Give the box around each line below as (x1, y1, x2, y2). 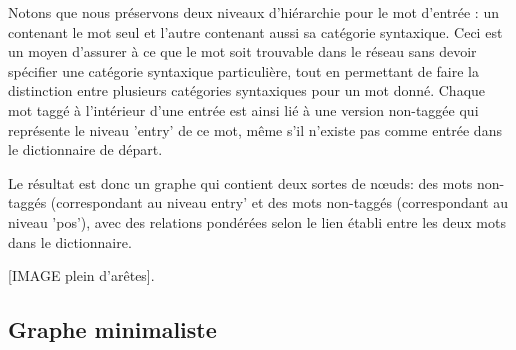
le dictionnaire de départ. (8, 139, 163, 160)
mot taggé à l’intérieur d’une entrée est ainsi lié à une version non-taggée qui (8, 99, 479, 120)
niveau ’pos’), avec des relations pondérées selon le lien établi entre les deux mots (8, 211, 506, 232)
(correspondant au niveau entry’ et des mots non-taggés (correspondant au (50, 192, 508, 213)
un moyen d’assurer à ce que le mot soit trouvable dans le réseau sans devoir (8, 41, 477, 62)
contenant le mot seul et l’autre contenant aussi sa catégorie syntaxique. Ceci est (8, 21, 503, 42)
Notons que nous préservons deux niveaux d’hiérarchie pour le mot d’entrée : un (8, 2, 499, 22)
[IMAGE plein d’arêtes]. (8, 265, 155, 286)
